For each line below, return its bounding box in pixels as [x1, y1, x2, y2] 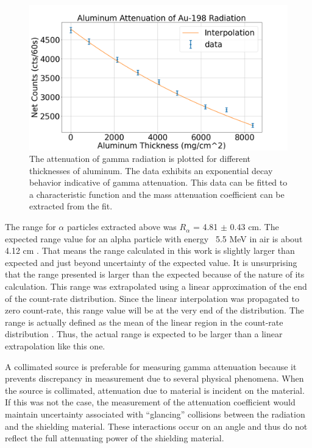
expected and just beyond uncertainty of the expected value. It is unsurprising [5, 256, 297, 268]
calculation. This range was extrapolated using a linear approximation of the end [5, 280, 307, 293]
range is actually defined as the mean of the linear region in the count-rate [5, 315, 283, 328]
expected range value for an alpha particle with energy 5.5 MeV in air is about [5, 232, 303, 245]
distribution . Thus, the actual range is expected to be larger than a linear [5, 327, 283, 340]
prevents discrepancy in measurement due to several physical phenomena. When [5, 372, 304, 385]
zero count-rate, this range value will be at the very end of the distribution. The [5, 304, 304, 317]
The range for [5, 220, 56, 233]
